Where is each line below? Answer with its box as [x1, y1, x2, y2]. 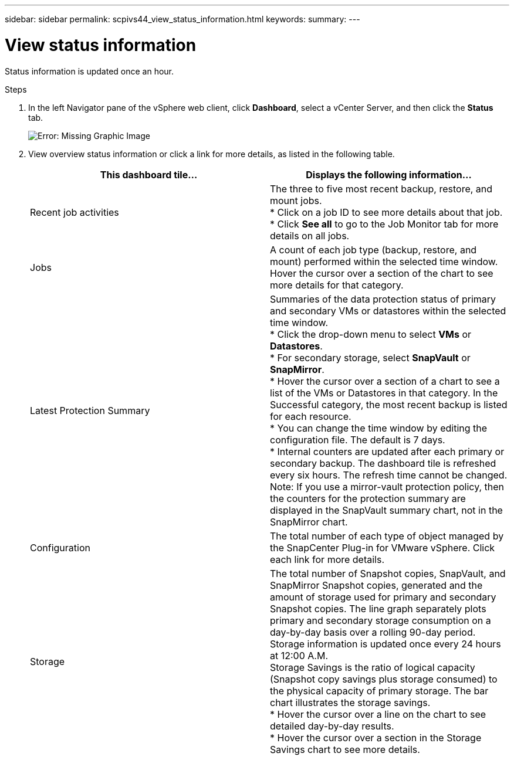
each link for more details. [270, 553, 385, 565]
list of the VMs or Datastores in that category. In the [270, 386, 498, 399]
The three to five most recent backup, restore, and [270, 182, 493, 195]
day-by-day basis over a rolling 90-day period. [270, 626, 476, 638]
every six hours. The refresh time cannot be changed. [270, 469, 508, 481]
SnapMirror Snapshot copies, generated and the [270, 579, 483, 591]
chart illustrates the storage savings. [270, 696, 431, 708]
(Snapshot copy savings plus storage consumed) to [270, 673, 498, 685]
